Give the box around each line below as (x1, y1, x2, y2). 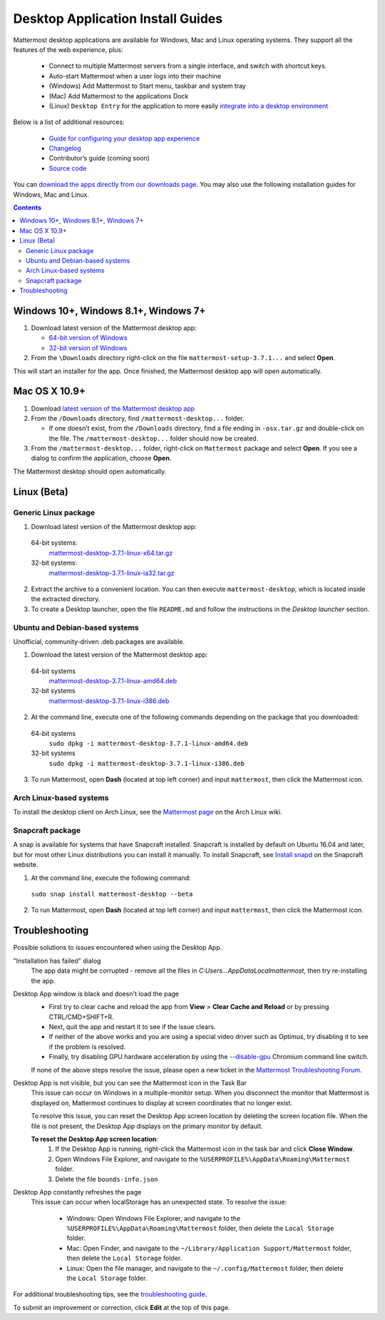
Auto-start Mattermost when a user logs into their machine (48, 71, 221, 80)
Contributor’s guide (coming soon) (48, 154, 150, 163)
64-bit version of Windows (48, 334, 128, 342)
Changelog (48, 144, 81, 153)
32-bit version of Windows (48, 343, 128, 352)
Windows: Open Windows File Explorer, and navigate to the (66, 1214, 241, 1222)
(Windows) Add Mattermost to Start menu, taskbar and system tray (48, 82, 246, 91)
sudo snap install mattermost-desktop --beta (31, 890, 193, 899)
